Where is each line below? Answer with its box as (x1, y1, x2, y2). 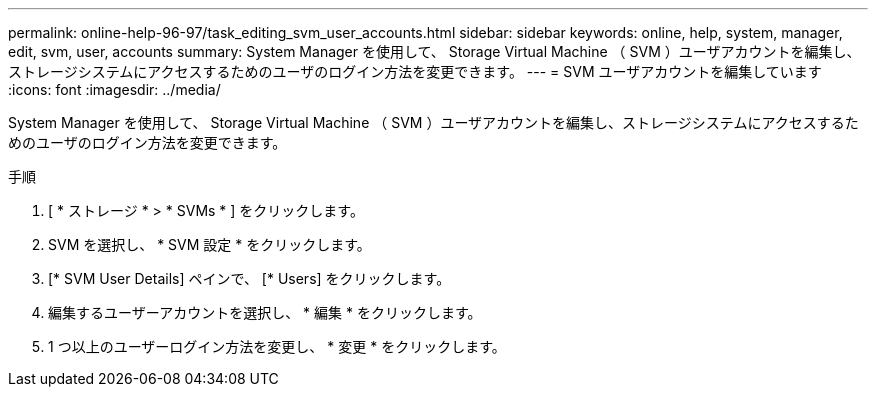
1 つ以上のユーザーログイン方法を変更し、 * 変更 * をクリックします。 (48, 338, 506, 355)
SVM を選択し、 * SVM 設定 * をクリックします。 (48, 236, 371, 253)
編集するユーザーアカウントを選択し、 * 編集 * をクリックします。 (48, 304, 482, 321)
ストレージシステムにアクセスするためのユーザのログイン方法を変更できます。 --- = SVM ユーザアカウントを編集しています (8, 63, 822, 80)
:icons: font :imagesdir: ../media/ (8, 81, 221, 98)
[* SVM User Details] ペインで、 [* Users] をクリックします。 (48, 270, 451, 287)
